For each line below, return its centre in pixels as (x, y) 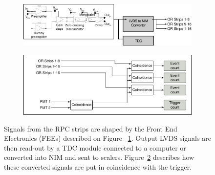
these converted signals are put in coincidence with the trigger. (98, 166)
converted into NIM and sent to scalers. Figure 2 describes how (99, 157)
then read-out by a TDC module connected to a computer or (95, 147)
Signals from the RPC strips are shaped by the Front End (91, 128)
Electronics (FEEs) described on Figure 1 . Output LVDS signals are (107, 138)
